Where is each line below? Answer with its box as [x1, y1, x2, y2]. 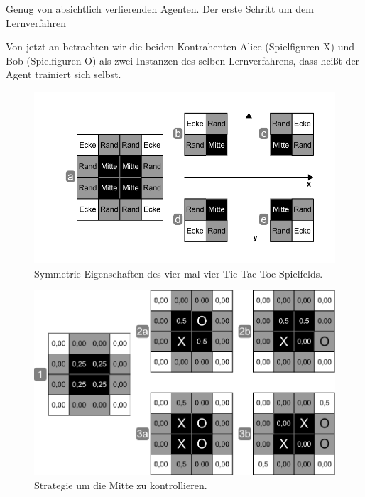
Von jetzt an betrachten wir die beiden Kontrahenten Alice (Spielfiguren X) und [6, 39, 354, 54]
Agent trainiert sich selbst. [6, 67, 121, 82]
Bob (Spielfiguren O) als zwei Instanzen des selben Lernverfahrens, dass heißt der [6, 53, 360, 67]
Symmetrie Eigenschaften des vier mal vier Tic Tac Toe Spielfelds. [34, 266, 323, 280]
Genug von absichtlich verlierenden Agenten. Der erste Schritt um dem [6, 1, 314, 16]
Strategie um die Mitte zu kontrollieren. [34, 477, 207, 492]
